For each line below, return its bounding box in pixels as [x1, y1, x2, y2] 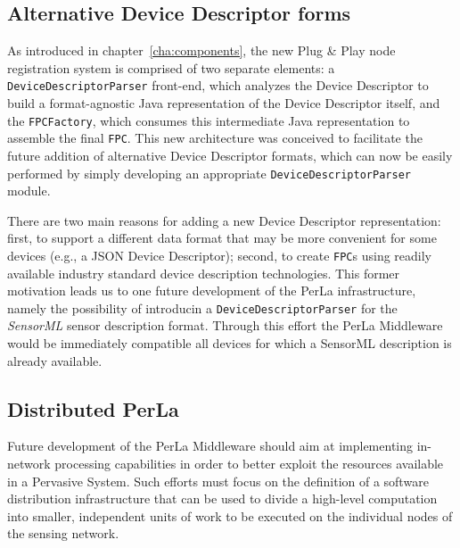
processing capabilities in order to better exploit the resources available [54, 454, 444, 473]
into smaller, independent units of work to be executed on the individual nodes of [7, 506, 453, 525]
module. [7, 181, 51, 200]
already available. [7, 351, 103, 369]
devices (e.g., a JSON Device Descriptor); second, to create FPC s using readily [7, 245, 432, 264]
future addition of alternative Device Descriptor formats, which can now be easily [7, 145, 453, 164]
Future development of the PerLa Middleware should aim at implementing [7, 436, 414, 455]
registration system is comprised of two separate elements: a [7, 58, 335, 77]
